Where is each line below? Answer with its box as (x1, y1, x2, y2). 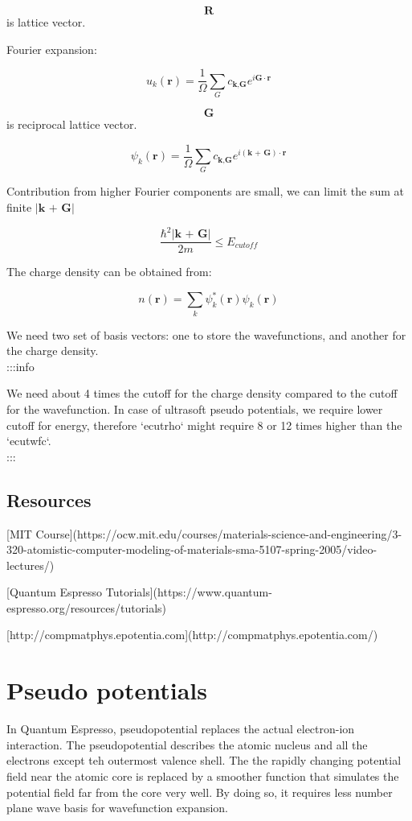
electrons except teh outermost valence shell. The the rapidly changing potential (6, 752, 402, 769)
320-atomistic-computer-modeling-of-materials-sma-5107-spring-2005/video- (6, 541, 377, 558)
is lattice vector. (6, 14, 86, 30)
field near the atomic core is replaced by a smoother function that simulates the (6, 767, 399, 784)
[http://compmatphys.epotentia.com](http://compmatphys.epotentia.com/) (6, 626, 378, 643)
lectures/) (6, 556, 55, 573)
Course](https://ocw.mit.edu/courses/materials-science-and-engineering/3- (35, 525, 402, 542)
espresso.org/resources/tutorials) (6, 599, 166, 616)
